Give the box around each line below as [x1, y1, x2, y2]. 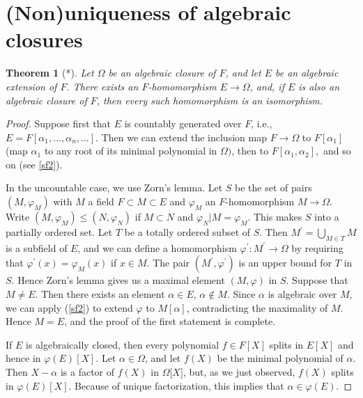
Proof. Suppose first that [6, 116, 111, 131]
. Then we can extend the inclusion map [95, 129, 267, 144]
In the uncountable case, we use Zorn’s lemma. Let [6, 180, 223, 195]
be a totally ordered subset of [124, 225, 251, 239]
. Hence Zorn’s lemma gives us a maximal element [11, 273, 225, 287]
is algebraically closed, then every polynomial [26, 337, 219, 351]
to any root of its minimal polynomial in [44, 143, 217, 158]
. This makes [247, 209, 302, 224]
